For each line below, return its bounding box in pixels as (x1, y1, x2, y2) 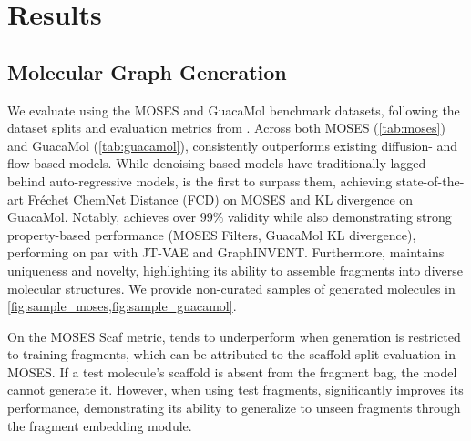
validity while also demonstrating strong (228, 207, 452, 226)
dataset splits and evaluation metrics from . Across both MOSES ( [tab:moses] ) (7, 118, 445, 137)
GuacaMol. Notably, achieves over (7, 207, 197, 226)
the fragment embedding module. (7, 416, 192, 435)
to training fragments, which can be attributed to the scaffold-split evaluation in (7, 345, 456, 364)
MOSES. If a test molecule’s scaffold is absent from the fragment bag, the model (7, 362, 457, 381)
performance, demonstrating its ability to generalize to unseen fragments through (7, 398, 461, 417)
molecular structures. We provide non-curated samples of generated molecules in (7, 278, 456, 297)
